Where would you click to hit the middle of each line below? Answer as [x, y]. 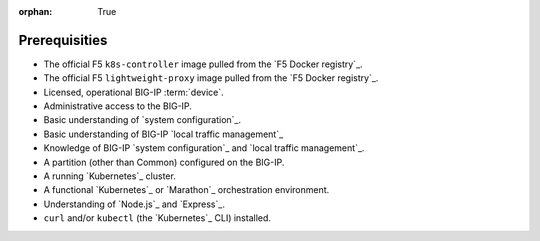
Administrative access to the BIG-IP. [117, 106]
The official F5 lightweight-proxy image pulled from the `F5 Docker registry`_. [211, 78]
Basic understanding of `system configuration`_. [142, 120]
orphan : [35, 11]
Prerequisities [63, 40]
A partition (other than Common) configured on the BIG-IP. [164, 162]
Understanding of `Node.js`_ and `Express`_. [134, 204]
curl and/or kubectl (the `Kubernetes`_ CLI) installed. [157, 218]
